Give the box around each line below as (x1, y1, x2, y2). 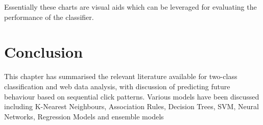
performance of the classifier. (4, 11, 94, 22)
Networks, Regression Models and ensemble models (4, 111, 164, 121)
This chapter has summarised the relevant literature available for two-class (4, 71, 237, 82)
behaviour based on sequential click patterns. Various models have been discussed (4, 91, 259, 102)
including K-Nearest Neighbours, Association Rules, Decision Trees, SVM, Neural (4, 101, 259, 112)
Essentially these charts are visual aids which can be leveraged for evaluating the (4, 2, 257, 12)
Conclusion (4, 41, 83, 62)
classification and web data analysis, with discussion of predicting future (4, 81, 230, 91)
